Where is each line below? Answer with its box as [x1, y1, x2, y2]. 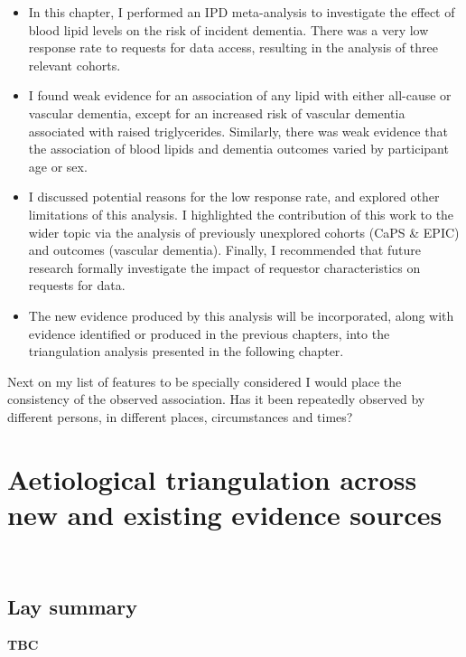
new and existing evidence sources [7, 495, 443, 532]
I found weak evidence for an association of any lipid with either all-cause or [28, 86, 452, 105]
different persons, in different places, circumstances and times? [7, 407, 353, 426]
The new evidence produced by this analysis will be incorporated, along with [28, 305, 454, 324]
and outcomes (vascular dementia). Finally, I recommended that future [28, 240, 421, 259]
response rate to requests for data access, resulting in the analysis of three [28, 38, 438, 57]
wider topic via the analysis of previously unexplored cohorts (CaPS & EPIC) [28, 222, 460, 241]
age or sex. [28, 156, 88, 175]
